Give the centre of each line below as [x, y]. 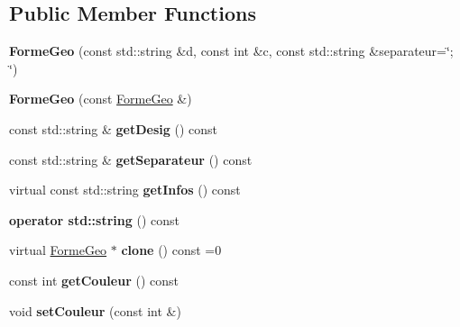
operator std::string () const [94, 219]
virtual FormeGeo [58, 250]
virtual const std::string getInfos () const [125, 190]
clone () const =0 [171, 250]
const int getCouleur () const [94, 280]
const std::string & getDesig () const [113, 128]
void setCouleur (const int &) [95, 310]
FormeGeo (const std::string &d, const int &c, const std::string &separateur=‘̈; [231, 51]
